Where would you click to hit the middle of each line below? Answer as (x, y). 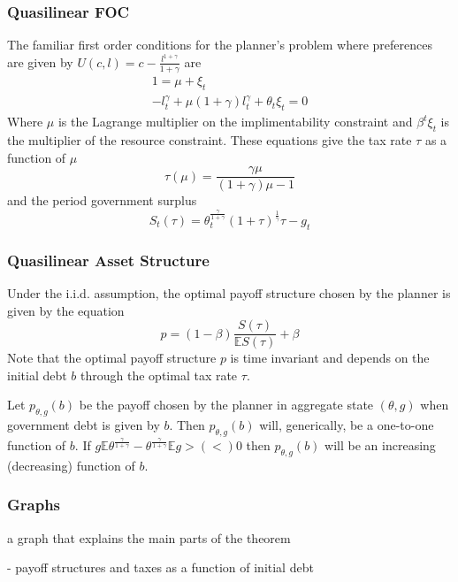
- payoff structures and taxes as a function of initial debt (160, 567)
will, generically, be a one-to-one (347, 425)
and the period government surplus (102, 200)
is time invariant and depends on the (330, 358)
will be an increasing (380, 445)
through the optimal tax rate (159, 375)
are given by (40, 61)
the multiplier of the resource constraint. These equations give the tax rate (210, 139)
